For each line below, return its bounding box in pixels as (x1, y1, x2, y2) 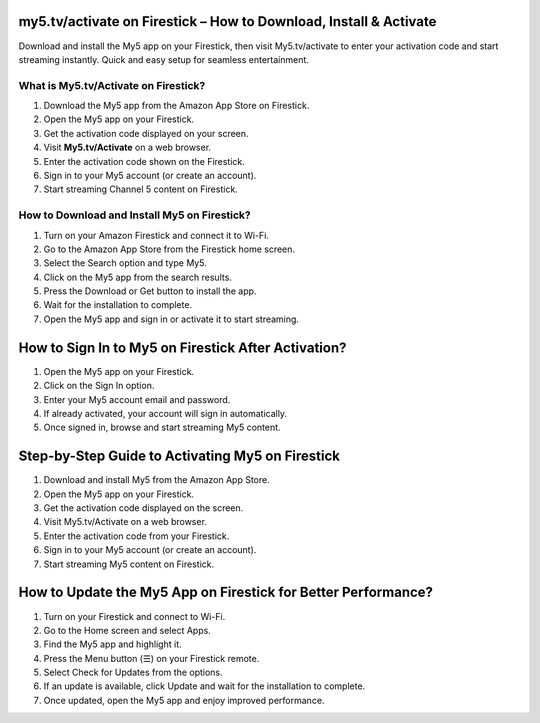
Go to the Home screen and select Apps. (43, 624, 212, 636)
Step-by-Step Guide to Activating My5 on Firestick (18, 448, 340, 465)
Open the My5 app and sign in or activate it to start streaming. (43, 313, 300, 325)
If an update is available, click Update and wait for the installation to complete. (43, 680, 366, 692)
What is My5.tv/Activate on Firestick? (18, 78, 206, 92)
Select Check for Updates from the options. (43, 666, 224, 679)
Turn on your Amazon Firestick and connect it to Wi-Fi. (43, 229, 270, 241)
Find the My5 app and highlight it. (43, 638, 182, 650)
